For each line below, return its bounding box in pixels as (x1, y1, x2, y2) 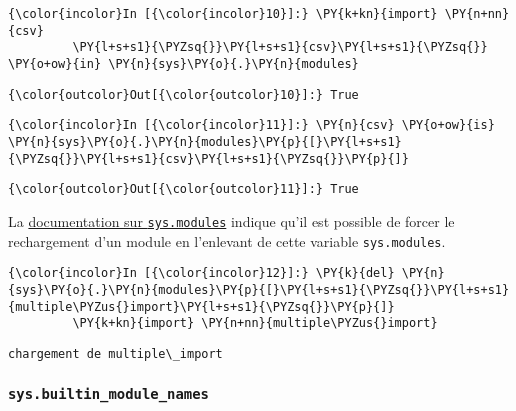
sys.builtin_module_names (8, 386, 209, 403)
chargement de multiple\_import (8, 346, 223, 361)
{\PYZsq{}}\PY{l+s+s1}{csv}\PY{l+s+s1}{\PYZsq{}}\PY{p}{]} (8, 151, 409, 166)
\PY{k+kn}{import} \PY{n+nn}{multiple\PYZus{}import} (72, 316, 438, 331)
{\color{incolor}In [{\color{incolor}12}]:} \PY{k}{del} (8, 266, 395, 281)
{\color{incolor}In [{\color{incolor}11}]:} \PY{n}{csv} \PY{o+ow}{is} (8, 118, 495, 133)
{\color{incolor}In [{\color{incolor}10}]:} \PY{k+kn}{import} (8, 7, 438, 21)
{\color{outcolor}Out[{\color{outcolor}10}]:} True (8, 87, 359, 102)
